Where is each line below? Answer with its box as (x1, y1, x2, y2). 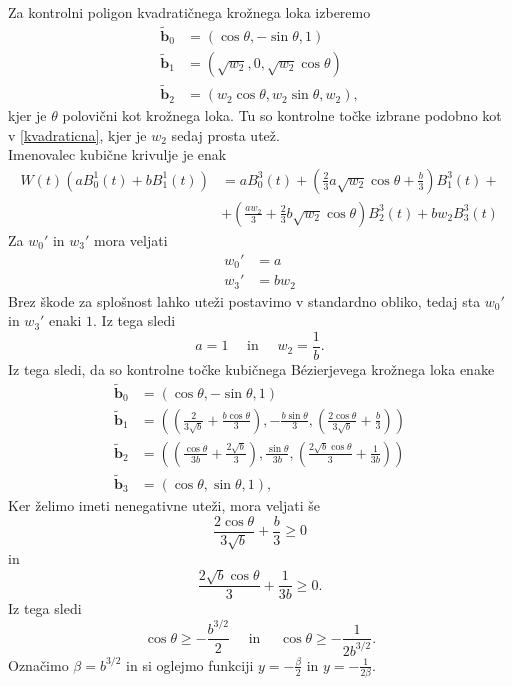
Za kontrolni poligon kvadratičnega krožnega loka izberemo (8, 2, 371, 22)
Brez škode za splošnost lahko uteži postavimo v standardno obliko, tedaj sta (8, 290, 481, 311)
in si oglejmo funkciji (126, 654, 254, 675)
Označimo (8, 654, 69, 675)
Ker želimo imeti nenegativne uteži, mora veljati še (8, 494, 321, 515)
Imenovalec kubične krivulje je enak (8, 144, 227, 165)
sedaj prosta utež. (171, 124, 280, 145)
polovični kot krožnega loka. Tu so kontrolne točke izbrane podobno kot (62, 105, 502, 126)
